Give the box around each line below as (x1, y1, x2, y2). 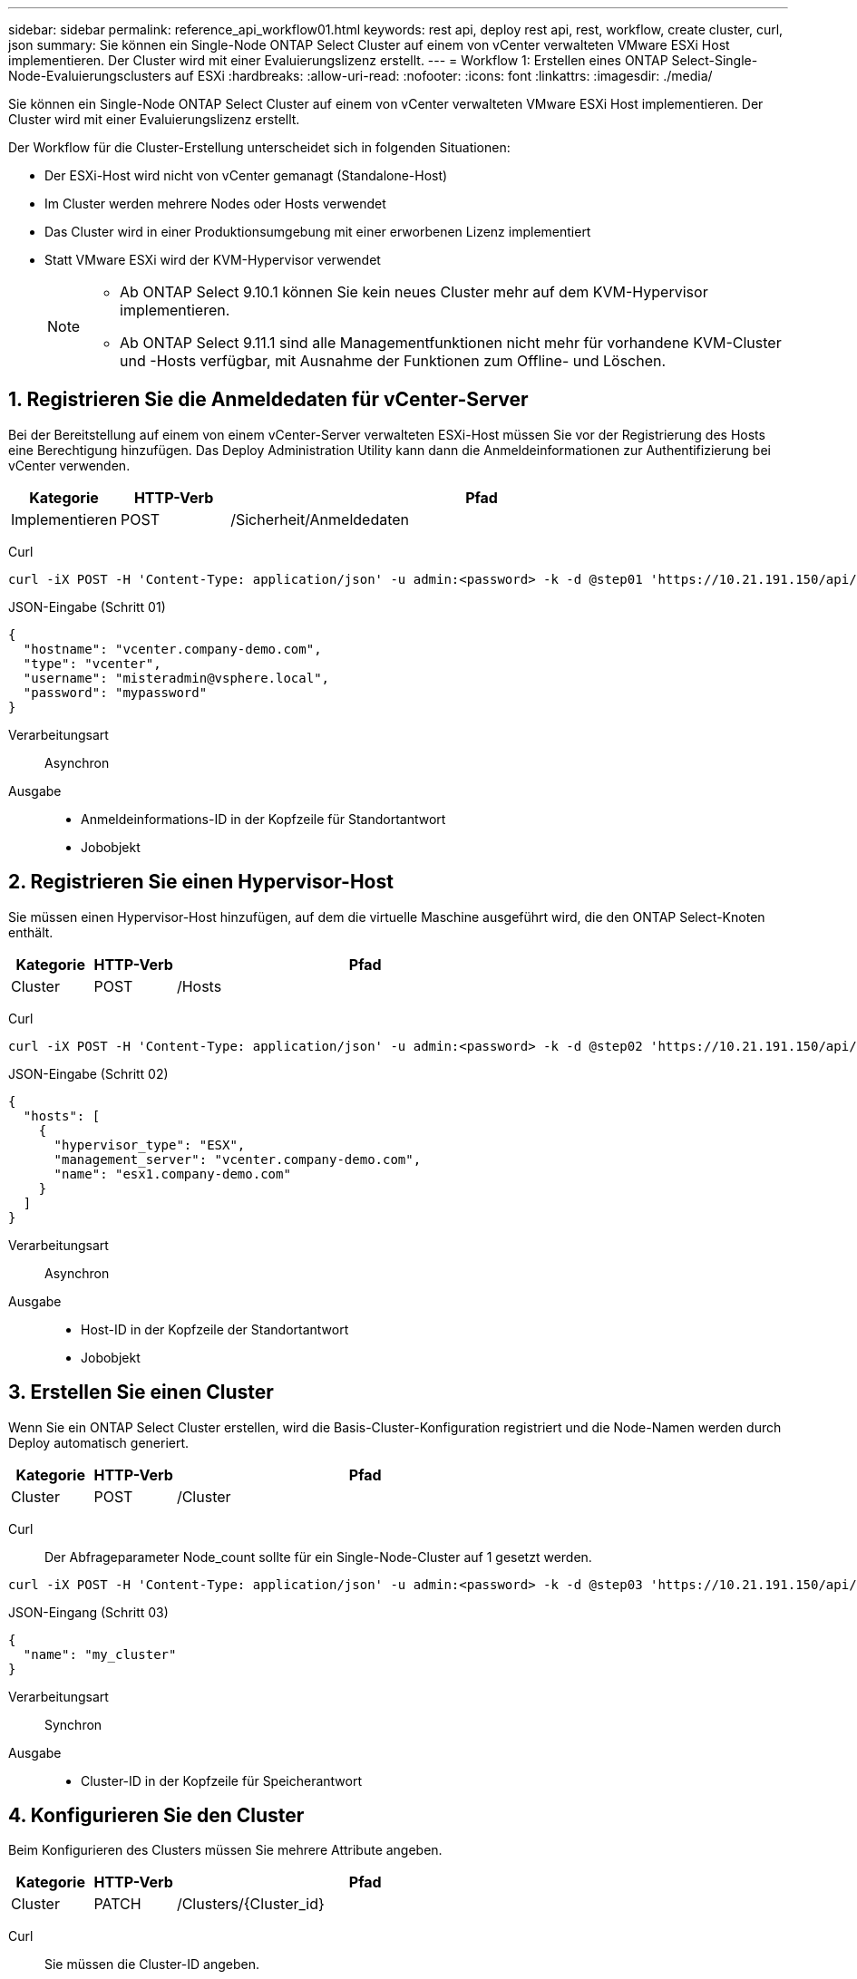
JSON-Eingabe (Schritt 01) (8, 598, 166, 615)
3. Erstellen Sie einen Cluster (8, 1381, 274, 1404)
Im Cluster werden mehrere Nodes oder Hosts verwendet (44, 196, 386, 211)
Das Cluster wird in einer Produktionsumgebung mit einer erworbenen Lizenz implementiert (44, 224, 591, 239)
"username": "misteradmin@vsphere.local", (23, 670, 330, 685)
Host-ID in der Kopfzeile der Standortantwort (81, 1321, 349, 1337)
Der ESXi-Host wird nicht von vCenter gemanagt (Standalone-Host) (44, 168, 448, 183)
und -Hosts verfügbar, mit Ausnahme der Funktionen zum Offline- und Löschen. (120, 352, 667, 370)
